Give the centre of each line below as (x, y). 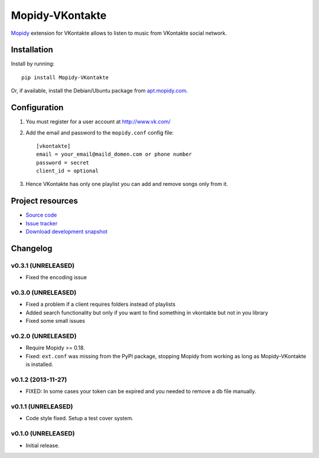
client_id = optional (67, 171)
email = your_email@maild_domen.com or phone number (114, 154)
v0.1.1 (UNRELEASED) (42, 407)
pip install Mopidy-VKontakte (65, 77)
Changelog (32, 248)
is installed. (39, 364)
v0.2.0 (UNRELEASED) (44, 336)
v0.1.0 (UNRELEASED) (43, 434)
